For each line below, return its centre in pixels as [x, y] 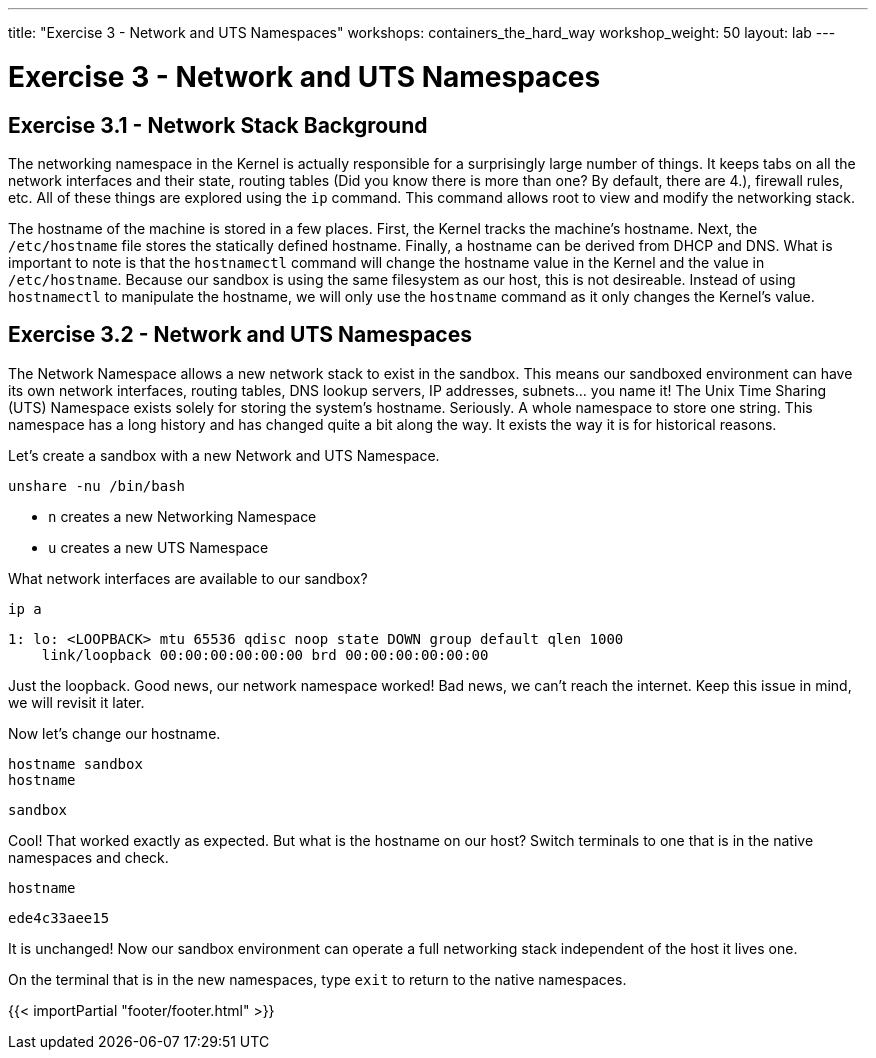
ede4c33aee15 [59, 917]
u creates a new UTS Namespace [158, 547]
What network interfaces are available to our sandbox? [188, 578]
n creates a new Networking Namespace [182, 516]
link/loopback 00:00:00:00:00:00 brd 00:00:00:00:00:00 [265, 654]
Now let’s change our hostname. [114, 733]
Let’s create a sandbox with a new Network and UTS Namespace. [224, 455]
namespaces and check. [88, 857]
